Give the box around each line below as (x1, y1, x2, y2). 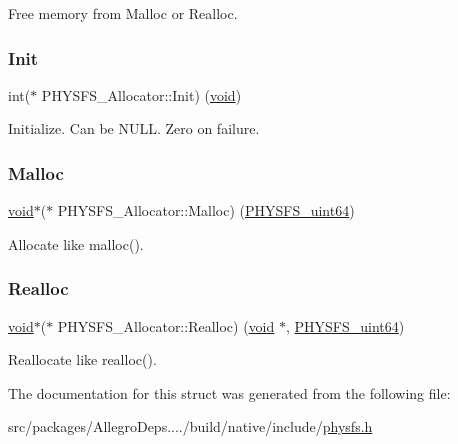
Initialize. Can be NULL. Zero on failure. (8, 118, 260, 139)
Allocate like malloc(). (8, 233, 144, 254)
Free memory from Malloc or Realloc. (8, 3, 238, 23)
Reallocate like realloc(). (8, 349, 157, 370)
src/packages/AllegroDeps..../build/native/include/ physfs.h (8, 416, 373, 437)
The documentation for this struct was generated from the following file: (8, 382, 451, 403)
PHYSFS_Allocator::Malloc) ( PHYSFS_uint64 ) (57, 200, 355, 221)
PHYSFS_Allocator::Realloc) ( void (57, 315, 275, 336)
